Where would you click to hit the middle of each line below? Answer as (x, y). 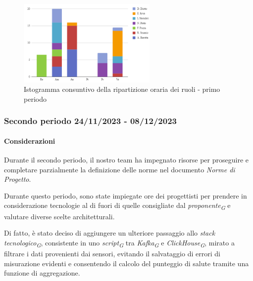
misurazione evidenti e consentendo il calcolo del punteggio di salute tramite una (126, 263)
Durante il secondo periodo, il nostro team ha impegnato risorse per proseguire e (126, 160)
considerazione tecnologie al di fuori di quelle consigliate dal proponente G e (117, 206)
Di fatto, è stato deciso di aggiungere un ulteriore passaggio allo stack (110, 233)
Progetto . (18, 179)
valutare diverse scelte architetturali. (59, 216)
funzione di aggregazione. (42, 273)
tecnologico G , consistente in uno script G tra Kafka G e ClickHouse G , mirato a (119, 243)
